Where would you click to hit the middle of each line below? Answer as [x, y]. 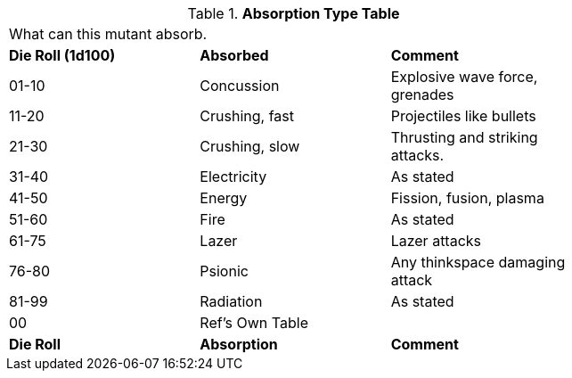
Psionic [224, 271]
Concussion [240, 86]
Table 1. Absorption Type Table [294, 13]
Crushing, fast [247, 116]
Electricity [233, 177]
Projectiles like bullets [463, 116]
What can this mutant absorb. [108, 34]
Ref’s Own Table [254, 323]
